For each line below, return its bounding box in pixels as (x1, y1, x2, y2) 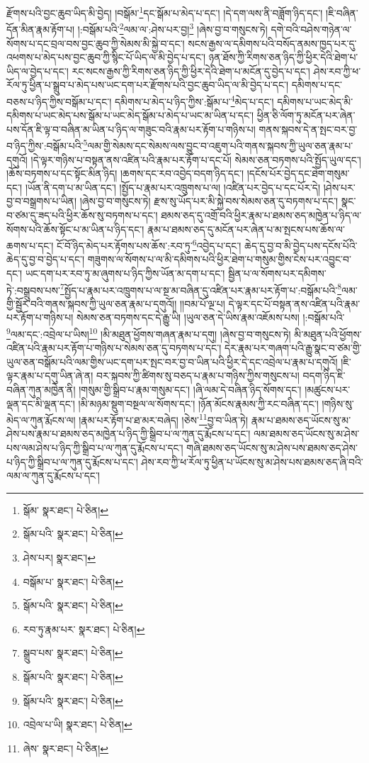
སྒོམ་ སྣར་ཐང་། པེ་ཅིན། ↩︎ (23, 502, 109, 517)
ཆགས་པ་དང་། (6, 238, 54, 252)
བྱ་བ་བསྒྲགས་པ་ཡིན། (6, 194, 77, 208)
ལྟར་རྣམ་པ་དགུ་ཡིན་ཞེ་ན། (6, 368, 93, 383)
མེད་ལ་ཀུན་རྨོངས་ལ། (6, 412, 76, 427)
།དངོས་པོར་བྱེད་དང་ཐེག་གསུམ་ (246, 166, 350, 181)
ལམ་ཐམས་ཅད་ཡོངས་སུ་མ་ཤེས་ (253, 426, 360, 441)
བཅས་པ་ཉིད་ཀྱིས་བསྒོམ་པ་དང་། (6, 94, 112, 108)
